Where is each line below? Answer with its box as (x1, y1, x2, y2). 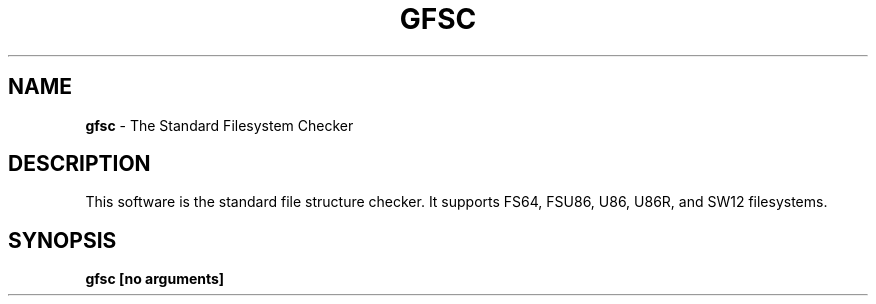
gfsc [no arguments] (85, 270, 225, 288)
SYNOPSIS (8, 227, 117, 253)
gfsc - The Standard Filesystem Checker (85, 116, 354, 134)
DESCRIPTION (8, 151, 151, 177)
